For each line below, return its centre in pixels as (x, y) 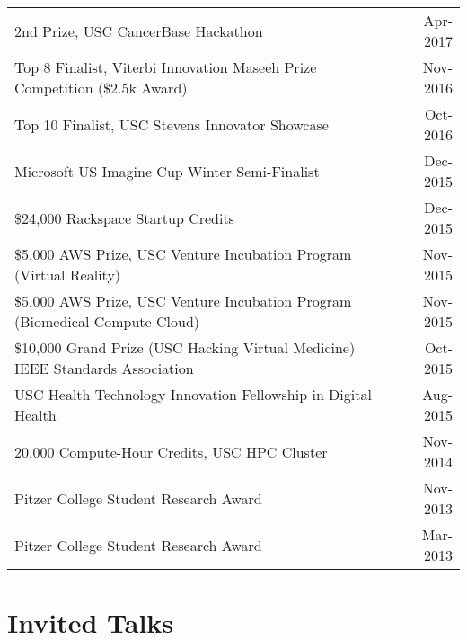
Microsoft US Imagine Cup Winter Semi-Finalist (167, 171)
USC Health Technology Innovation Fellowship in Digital (193, 394)
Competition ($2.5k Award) (101, 88)
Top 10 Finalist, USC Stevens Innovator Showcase (172, 124)
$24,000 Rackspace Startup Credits (124, 218)
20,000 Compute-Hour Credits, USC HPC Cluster (171, 451)
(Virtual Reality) (68, 275)
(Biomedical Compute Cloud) (107, 321)
